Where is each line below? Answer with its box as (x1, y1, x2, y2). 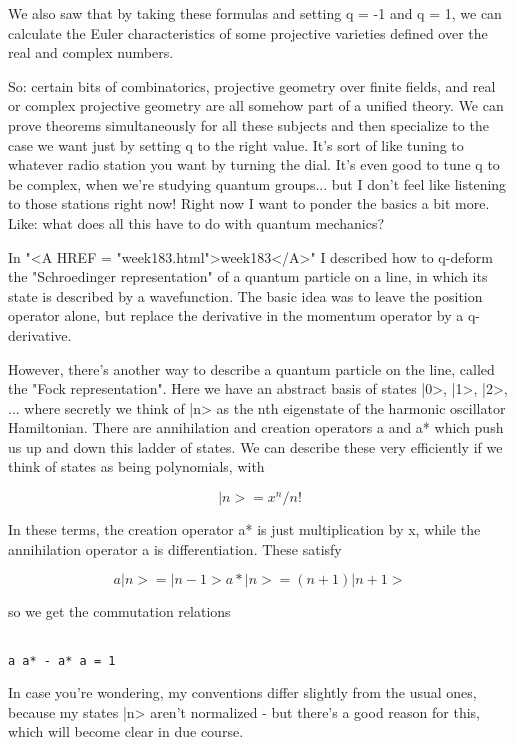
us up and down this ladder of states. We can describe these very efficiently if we (8, 436, 503, 457)
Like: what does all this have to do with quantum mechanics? (8, 212, 385, 233)
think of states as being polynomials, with (8, 456, 265, 477)
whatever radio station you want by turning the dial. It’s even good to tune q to (8, 154, 500, 175)
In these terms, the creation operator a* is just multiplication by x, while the (8, 519, 481, 540)
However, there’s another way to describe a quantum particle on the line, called (8, 358, 495, 379)
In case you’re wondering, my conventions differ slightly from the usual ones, (8, 682, 477, 703)
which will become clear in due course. (8, 721, 244, 742)
